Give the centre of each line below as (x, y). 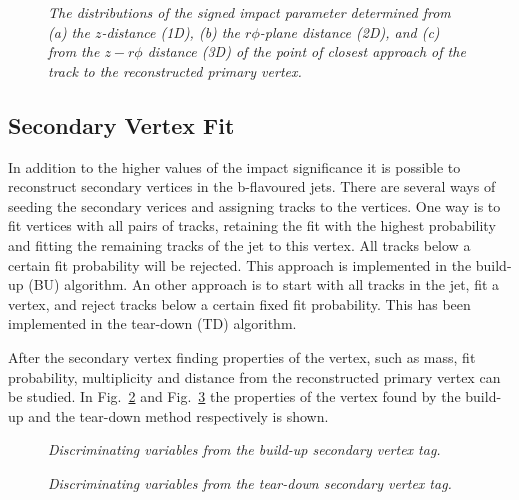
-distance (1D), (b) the (171, 31)
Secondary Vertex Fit (121, 124)
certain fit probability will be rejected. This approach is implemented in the (240, 264)
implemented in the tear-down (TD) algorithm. (152, 323)
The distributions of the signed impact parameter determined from (249, 12)
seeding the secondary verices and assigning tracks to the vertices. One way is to (254, 205)
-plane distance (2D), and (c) (349, 31)
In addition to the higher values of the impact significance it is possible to (234, 166)
